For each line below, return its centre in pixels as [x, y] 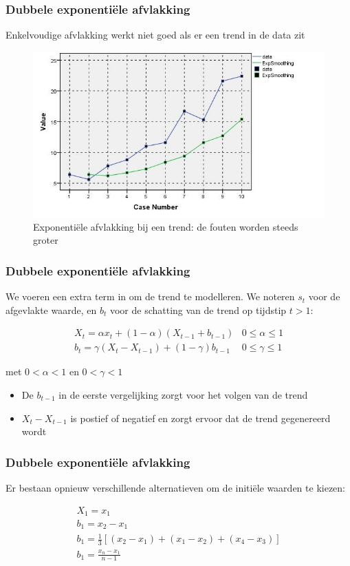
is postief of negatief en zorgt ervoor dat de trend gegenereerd [200, 418]
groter [46, 240]
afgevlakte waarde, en [51, 310]
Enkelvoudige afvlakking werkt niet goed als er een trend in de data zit [155, 35]
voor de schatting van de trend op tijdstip [198, 310]
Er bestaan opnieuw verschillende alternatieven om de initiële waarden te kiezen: [175, 487]
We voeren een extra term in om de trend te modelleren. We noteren [150, 296]
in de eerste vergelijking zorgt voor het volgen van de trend [183, 394]
